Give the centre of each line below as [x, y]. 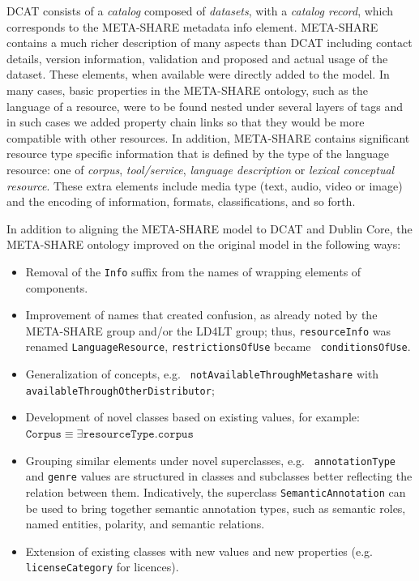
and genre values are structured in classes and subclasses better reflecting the [219, 476]
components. [57, 287]
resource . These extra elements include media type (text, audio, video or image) [205, 185]
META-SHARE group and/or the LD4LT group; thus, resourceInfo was [208, 330]
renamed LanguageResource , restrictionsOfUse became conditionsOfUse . [218, 346]
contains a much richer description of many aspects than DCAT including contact [209, 43]
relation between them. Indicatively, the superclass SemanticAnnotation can [216, 491]
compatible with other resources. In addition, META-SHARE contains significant [208, 137]
